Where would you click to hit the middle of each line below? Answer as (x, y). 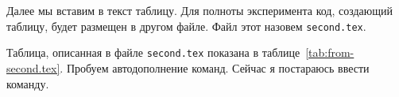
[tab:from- (330, 52)
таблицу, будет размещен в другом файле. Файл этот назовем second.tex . (186, 26)
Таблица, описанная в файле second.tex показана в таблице (153, 52)
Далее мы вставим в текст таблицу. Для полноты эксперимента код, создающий (200, 10)
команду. (28, 83)
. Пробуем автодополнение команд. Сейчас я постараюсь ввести (215, 67)
